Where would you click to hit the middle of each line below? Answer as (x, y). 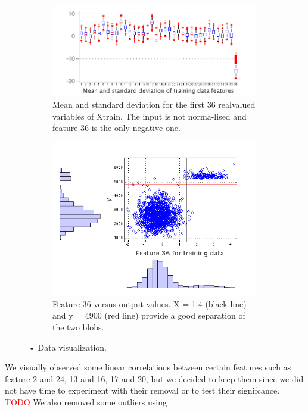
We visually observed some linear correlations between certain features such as (148, 367)
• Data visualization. (68, 347)
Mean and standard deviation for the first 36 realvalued (154, 104)
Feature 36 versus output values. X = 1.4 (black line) (150, 303)
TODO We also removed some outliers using (86, 402)
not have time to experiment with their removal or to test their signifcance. (142, 390)
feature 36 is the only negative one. (116, 128)
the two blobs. (78, 327)
